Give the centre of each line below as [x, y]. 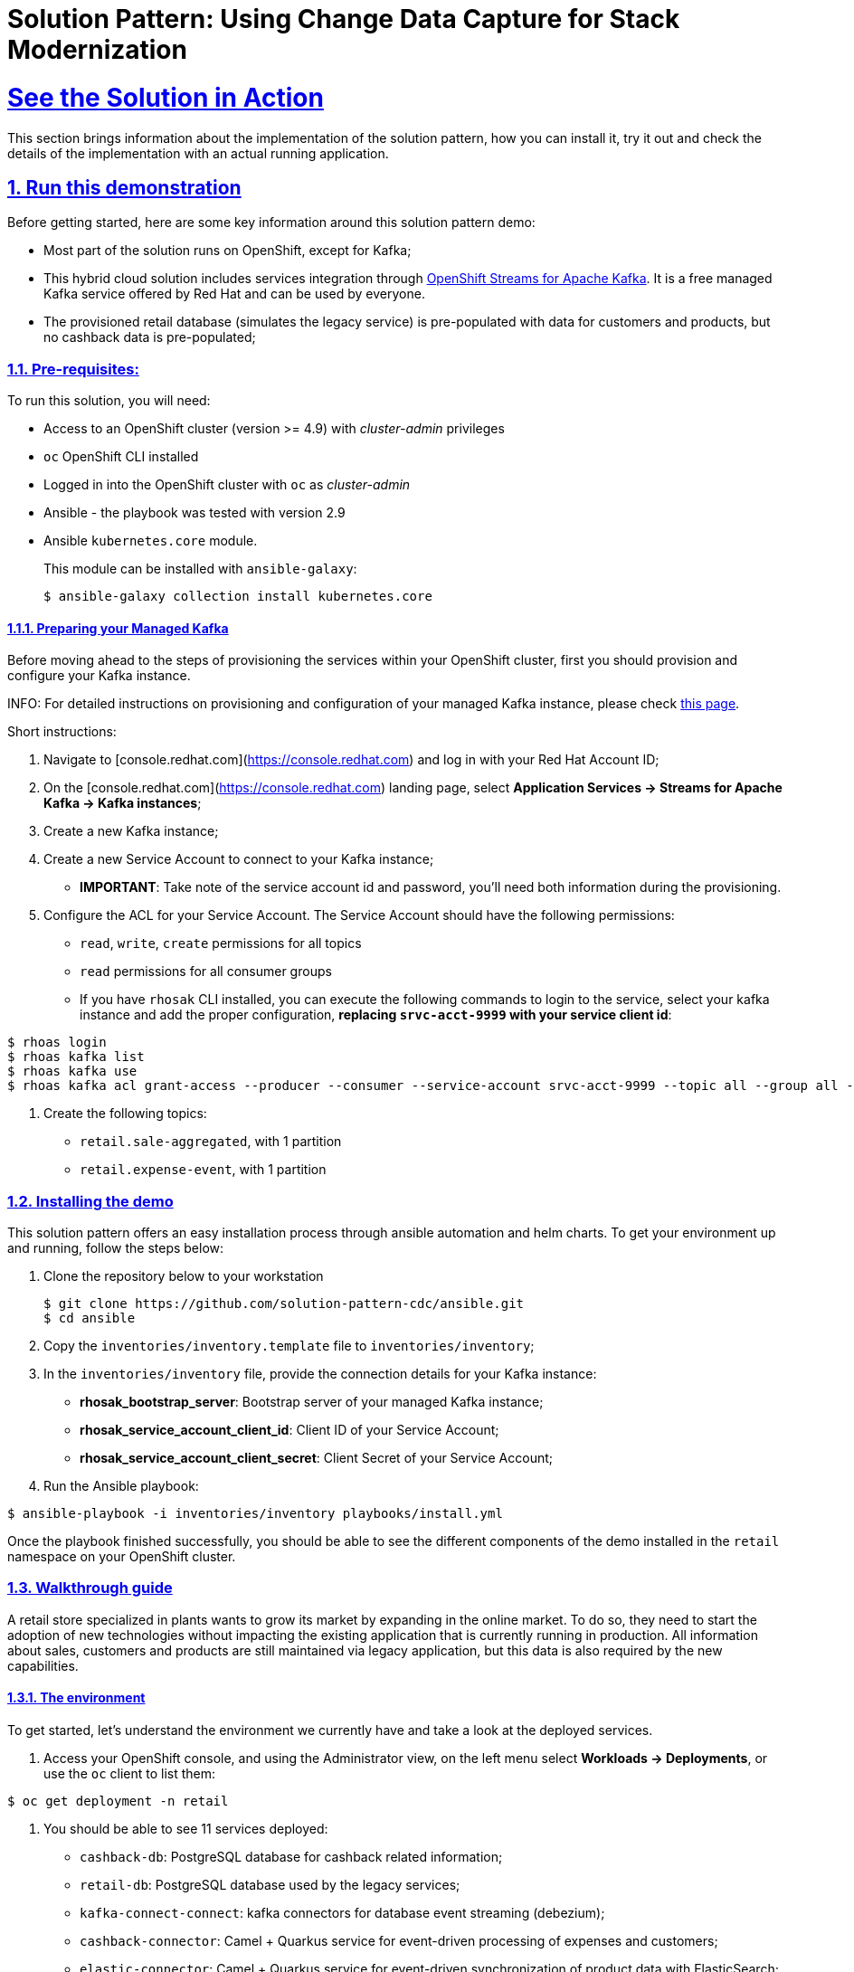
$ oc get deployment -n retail [118, 1801]
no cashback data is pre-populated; [150, 337]
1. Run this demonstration [124, 187]
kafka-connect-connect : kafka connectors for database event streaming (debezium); [342, 1913]
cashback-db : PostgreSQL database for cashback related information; [291, 1857]
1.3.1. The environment [76, 1698]
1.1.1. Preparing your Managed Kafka [118, 628]
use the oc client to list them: [130, 1774]
